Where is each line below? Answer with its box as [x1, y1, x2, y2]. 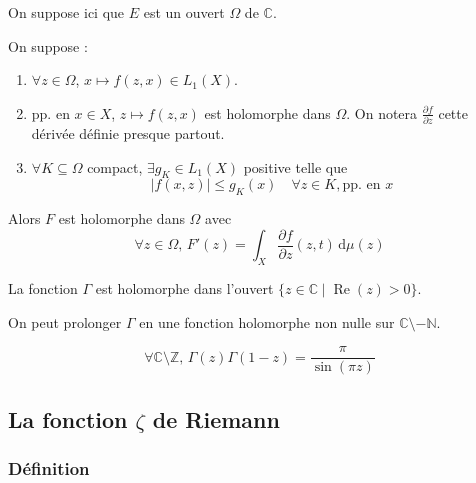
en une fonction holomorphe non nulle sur [139, 311, 395, 332]
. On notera [346, 102, 418, 123]
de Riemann [152, 403, 280, 434]
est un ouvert [143, 2, 225, 22]
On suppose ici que [8, 2, 125, 22]
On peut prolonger [8, 311, 122, 332]
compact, [87, 156, 143, 177]
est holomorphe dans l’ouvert [95, 278, 274, 299]
